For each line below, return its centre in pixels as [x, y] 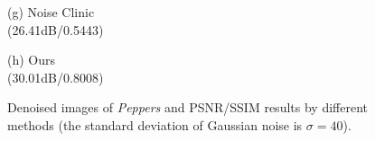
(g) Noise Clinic [51, 12]
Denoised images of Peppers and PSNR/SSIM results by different [187, 107]
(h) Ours [32, 60]
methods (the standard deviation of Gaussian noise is [155, 124]
